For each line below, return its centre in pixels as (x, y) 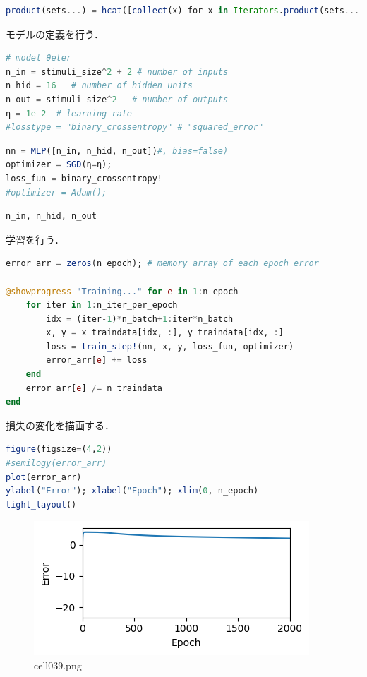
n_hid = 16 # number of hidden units (99, 86)
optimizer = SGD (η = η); (59, 165)
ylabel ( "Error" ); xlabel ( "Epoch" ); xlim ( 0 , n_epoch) (132, 491)
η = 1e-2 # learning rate (69, 113)
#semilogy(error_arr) (56, 463)
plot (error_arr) (44, 477)
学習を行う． (35, 239)
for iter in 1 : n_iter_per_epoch (102, 305)
